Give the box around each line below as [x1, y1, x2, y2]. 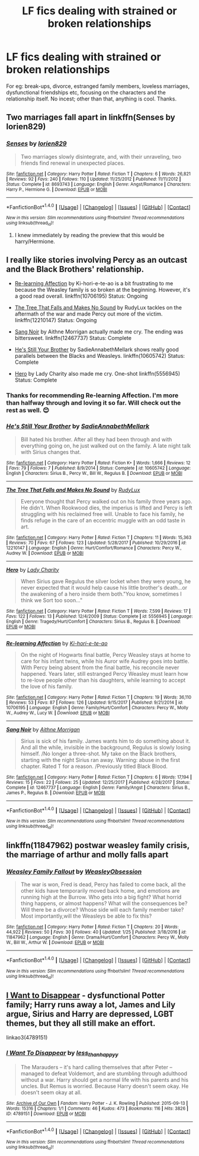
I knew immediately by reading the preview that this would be [14, 231, 165, 238]
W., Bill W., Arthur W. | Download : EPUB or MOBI [6, 940, 104, 946]
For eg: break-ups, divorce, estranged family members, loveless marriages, [6, 82, 190, 90]
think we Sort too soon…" [20, 596, 83, 604]
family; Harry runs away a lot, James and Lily [6, 1000, 176, 1010]
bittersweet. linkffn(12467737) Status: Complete [14, 335, 132, 342]
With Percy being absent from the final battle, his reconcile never [20, 664, 179, 671]
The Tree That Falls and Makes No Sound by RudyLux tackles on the [14, 304, 182, 311]
